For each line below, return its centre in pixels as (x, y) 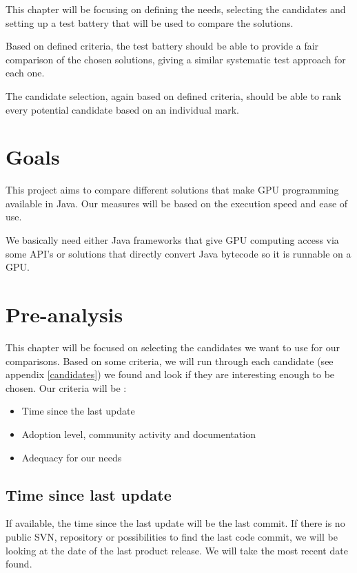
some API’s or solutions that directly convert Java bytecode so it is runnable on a (178, 253)
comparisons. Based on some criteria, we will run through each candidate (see (170, 361)
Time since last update (89, 494)
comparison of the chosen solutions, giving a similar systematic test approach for (176, 59)
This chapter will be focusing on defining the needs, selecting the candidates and (176, 9)
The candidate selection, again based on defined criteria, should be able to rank (174, 95)
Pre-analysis (64, 314)
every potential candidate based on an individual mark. (122, 109)
